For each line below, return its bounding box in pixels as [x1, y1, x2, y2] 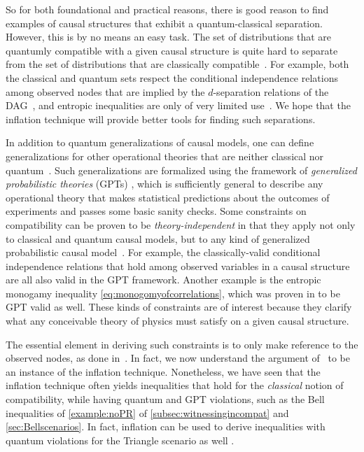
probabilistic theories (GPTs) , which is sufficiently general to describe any [6, 176, 323, 191]
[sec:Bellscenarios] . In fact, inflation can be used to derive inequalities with [6, 419, 325, 434]
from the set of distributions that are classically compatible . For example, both [6, 57, 349, 71]
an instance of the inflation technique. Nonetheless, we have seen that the [6, 364, 321, 379]
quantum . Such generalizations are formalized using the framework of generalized [6, 162, 357, 177]
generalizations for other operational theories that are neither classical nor [6, 148, 324, 163]
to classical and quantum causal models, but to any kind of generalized [6, 231, 310, 246]
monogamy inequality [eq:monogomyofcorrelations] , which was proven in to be [6, 285, 340, 300]
